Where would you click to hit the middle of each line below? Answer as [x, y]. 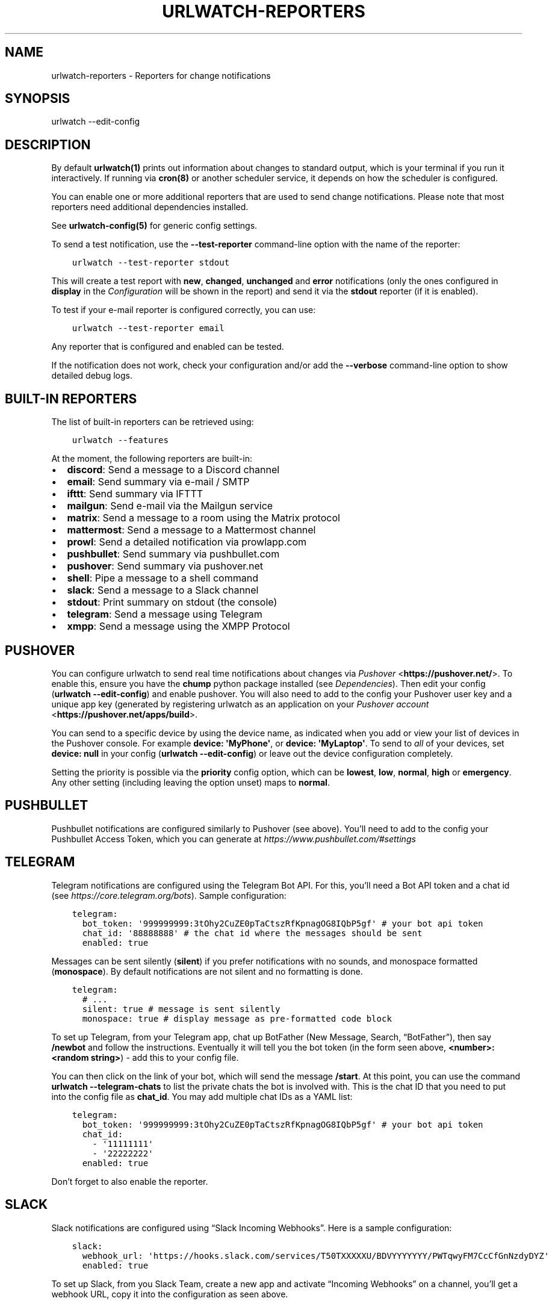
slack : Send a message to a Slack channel [163, 590]
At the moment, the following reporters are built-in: [152, 459]
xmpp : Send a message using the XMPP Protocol [178, 626]
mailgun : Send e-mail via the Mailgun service [170, 506]
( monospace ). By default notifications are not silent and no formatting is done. [207, 971]
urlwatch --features [120, 440]
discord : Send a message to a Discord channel [173, 470]
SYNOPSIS [38, 99]
